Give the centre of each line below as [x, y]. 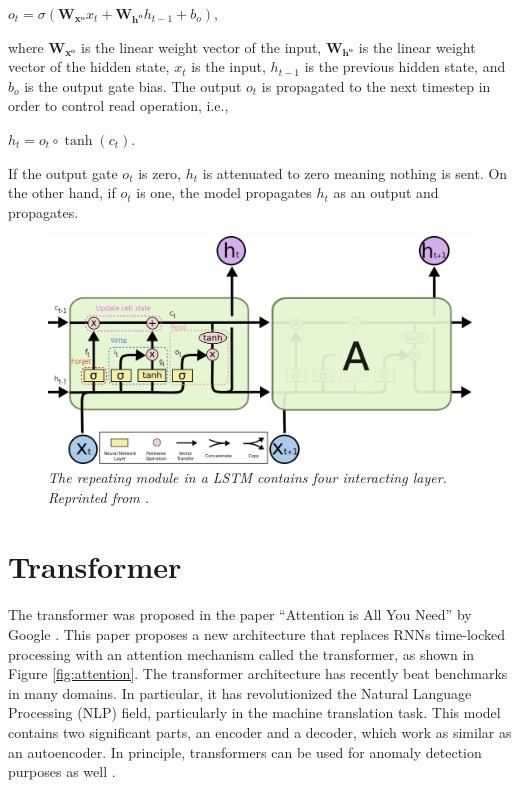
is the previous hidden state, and [405, 66]
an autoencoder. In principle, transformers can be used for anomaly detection [245, 751]
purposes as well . [62, 771]
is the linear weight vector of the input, [201, 46]
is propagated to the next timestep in [376, 85]
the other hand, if [62, 192]
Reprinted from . [99, 496]
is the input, [228, 66]
